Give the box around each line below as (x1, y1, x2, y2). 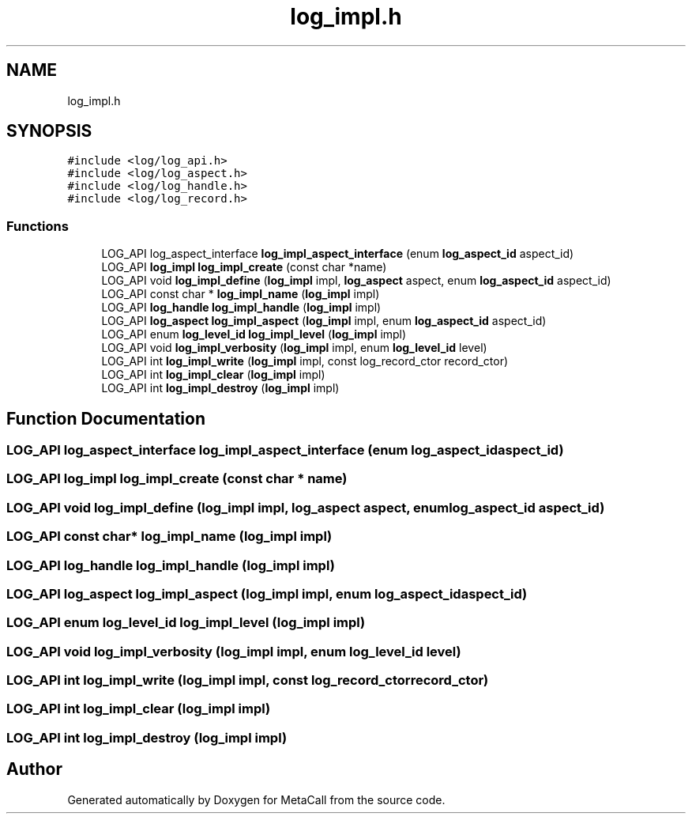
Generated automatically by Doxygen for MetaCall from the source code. (67, 792, 446, 807)
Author (6, 759, 62, 780)
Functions (6, 217, 69, 234)
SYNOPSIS (6, 121, 92, 142)
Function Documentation (6, 408, 205, 429)
